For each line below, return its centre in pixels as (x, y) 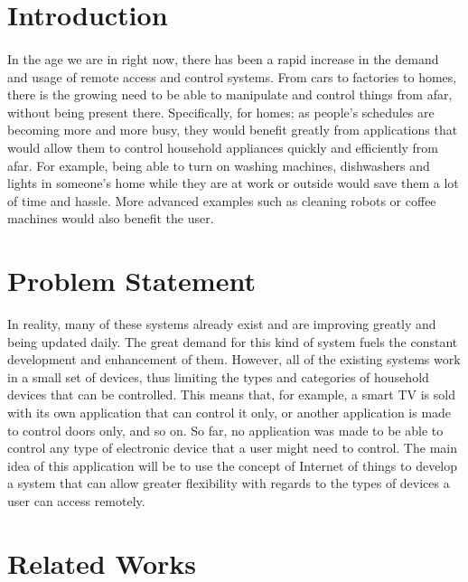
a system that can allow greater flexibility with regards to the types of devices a (229, 483)
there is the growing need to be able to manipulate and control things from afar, (230, 94)
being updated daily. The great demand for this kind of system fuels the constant (233, 341)
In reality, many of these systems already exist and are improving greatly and (222, 324)
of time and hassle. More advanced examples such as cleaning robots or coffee (222, 200)
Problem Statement (131, 281)
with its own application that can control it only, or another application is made (229, 412)
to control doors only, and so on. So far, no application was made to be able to (225, 430)
